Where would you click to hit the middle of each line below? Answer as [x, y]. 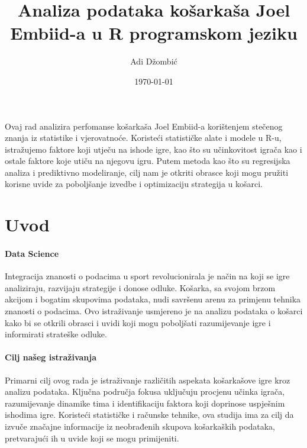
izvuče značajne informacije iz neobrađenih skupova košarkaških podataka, [140, 426]
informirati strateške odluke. [56, 334]
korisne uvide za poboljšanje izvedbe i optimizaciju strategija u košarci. [134, 184]
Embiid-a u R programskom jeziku [154, 33]
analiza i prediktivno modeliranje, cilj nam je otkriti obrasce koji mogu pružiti [147, 172]
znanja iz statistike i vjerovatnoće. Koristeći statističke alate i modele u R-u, [143, 138]
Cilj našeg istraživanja [51, 357]
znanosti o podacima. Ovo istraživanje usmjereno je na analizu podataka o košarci [154, 311]
